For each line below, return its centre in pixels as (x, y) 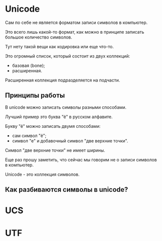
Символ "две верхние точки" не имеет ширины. (55, 150)
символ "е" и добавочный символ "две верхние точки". (70, 141)
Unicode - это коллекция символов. (42, 174)
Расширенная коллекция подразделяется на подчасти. (63, 80)
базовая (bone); (29, 65)
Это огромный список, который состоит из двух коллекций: (68, 56)
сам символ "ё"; (29, 136)
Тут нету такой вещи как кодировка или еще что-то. (59, 46)
